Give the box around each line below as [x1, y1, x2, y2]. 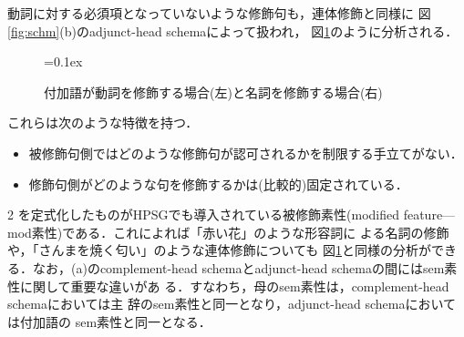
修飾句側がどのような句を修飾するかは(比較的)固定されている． [28, 174, 408, 193]
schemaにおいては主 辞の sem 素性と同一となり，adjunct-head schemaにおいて [7, 294, 456, 313]
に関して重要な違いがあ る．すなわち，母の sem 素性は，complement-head [19, 276, 449, 295]
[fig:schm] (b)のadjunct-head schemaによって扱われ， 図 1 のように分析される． [7, 21, 459, 40]
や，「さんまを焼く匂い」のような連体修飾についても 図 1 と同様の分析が [7, 240, 431, 260]
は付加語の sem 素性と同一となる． [7, 311, 211, 331]
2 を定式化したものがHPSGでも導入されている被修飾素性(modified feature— [7, 205, 456, 224]
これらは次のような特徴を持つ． [7, 113, 199, 132]
